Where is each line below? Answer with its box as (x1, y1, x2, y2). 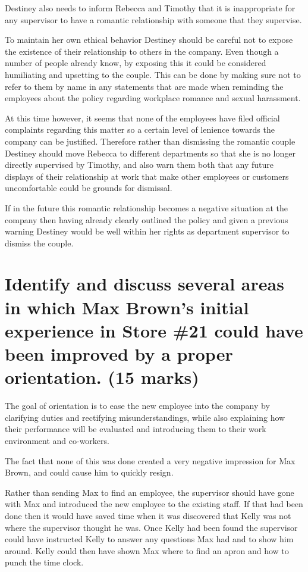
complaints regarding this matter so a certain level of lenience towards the (5, 123, 275, 136)
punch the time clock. (5, 556, 84, 568)
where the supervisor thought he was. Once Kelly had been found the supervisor (5, 521, 298, 533)
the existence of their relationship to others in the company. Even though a (5, 45, 279, 57)
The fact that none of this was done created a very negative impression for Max (5, 454, 296, 467)
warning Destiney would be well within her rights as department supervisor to (5, 225, 290, 237)
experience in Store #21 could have (5, 318, 303, 342)
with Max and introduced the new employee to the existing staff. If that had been (5, 498, 303, 510)
